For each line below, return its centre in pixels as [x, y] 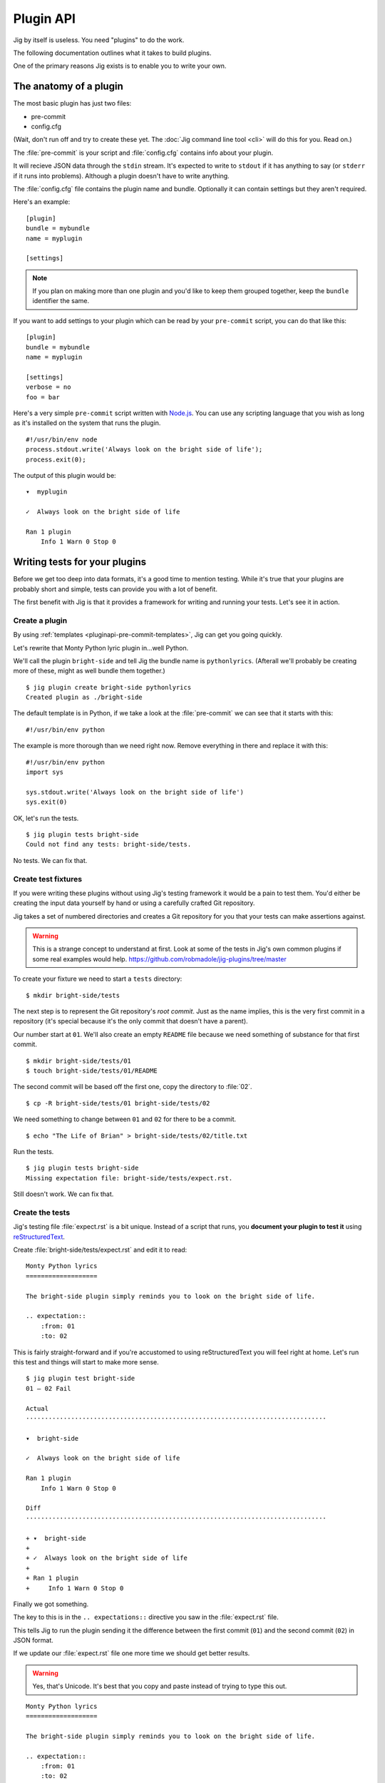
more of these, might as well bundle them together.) [89, 671]
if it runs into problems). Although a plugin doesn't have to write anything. [121, 175]
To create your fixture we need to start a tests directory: [98, 979]
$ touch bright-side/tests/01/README [92, 1071]
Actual [37, 1408]
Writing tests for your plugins [79, 562]
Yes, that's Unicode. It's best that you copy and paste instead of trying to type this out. [160, 1686]
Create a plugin [40, 620]
